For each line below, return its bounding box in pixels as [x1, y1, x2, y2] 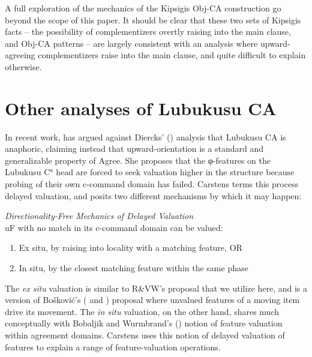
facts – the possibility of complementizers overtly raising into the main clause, [5, 25, 291, 38]
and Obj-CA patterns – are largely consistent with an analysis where [5, 37, 258, 49]
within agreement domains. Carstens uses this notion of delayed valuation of [5, 329, 285, 341]
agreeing [5, 49, 35, 61]
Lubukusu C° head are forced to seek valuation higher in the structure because [5, 166, 295, 178]
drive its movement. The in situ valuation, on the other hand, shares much [5, 305, 279, 317]
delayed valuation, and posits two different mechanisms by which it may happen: [5, 189, 302, 202]
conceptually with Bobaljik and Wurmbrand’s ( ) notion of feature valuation [5, 317, 283, 329]
